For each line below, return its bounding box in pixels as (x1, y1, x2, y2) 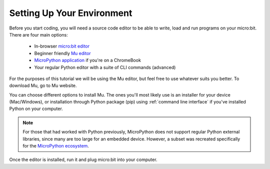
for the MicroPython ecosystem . (22, 143, 89, 149)
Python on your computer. (9, 105, 63, 112)
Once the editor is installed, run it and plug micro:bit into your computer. (9, 156, 157, 162)
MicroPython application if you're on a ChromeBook (34, 57, 141, 63)
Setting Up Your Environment (9, 7, 132, 18)
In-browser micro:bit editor (34, 43, 90, 49)
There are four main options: (9, 31, 68, 37)
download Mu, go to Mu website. (9, 82, 77, 88)
